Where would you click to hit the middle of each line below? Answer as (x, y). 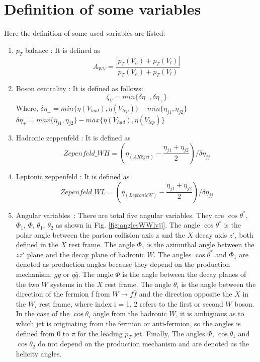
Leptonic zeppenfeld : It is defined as (73, 176)
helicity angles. (39, 354)
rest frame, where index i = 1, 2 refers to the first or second (131, 303)
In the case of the (43, 313)
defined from (35, 333)
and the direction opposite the (186, 294)
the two (27, 284)
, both (244, 234)
